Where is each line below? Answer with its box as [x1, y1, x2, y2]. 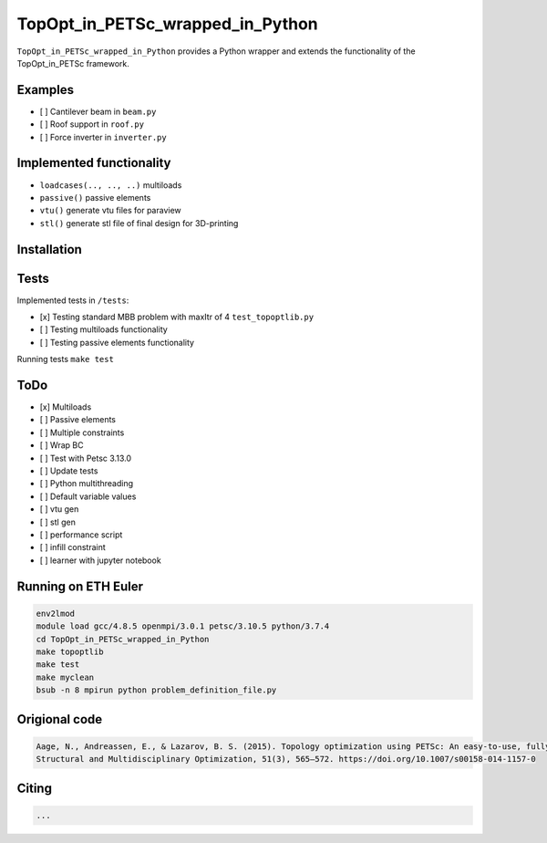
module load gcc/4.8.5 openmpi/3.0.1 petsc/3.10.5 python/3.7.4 [36, 621, 330, 631]
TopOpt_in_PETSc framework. [16, 57, 129, 68]
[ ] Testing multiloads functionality [39, 324, 168, 335]
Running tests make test [16, 354, 114, 365]
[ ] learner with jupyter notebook [39, 555, 161, 566]
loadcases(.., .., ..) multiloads [39, 179, 182, 191]
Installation [16, 242, 82, 257]
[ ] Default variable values [39, 491, 137, 502]
